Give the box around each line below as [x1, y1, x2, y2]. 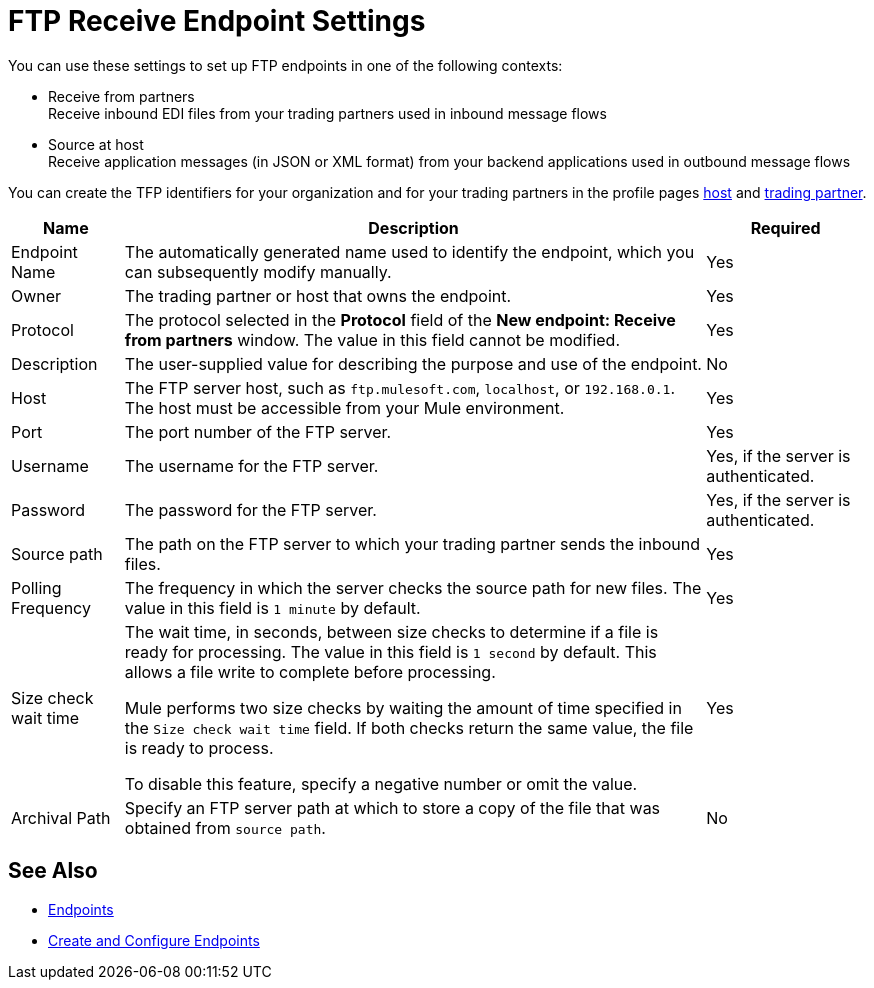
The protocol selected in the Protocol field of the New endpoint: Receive [124, 309, 676, 330]
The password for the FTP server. [124, 499, 377, 520]
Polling [11, 577, 62, 598]
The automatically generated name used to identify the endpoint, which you [124, 241, 695, 262]
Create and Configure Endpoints [48, 931, 260, 949]
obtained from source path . [124, 817, 326, 838]
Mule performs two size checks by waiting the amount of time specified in [124, 697, 682, 718]
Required [750, 217, 821, 238]
